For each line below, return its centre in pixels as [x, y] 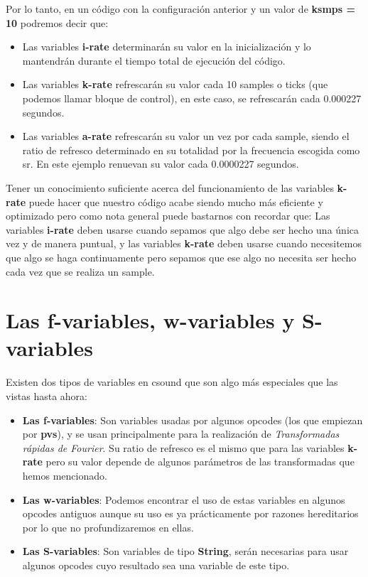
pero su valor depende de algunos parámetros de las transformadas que [200, 462]
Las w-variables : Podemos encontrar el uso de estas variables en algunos [184, 499]
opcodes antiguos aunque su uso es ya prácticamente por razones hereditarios [190, 513]
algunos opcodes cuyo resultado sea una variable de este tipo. [156, 565]
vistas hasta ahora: [47, 396]
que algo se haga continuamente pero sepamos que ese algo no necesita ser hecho [181, 257]
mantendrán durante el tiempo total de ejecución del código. [154, 60]
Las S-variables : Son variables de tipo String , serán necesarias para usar [185, 551]
